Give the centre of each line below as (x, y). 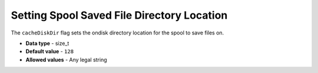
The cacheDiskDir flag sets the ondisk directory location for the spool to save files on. (117, 33)
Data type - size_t (47, 43)
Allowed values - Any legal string (66, 60)
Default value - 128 (49, 51)
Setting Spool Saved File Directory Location (119, 15)
